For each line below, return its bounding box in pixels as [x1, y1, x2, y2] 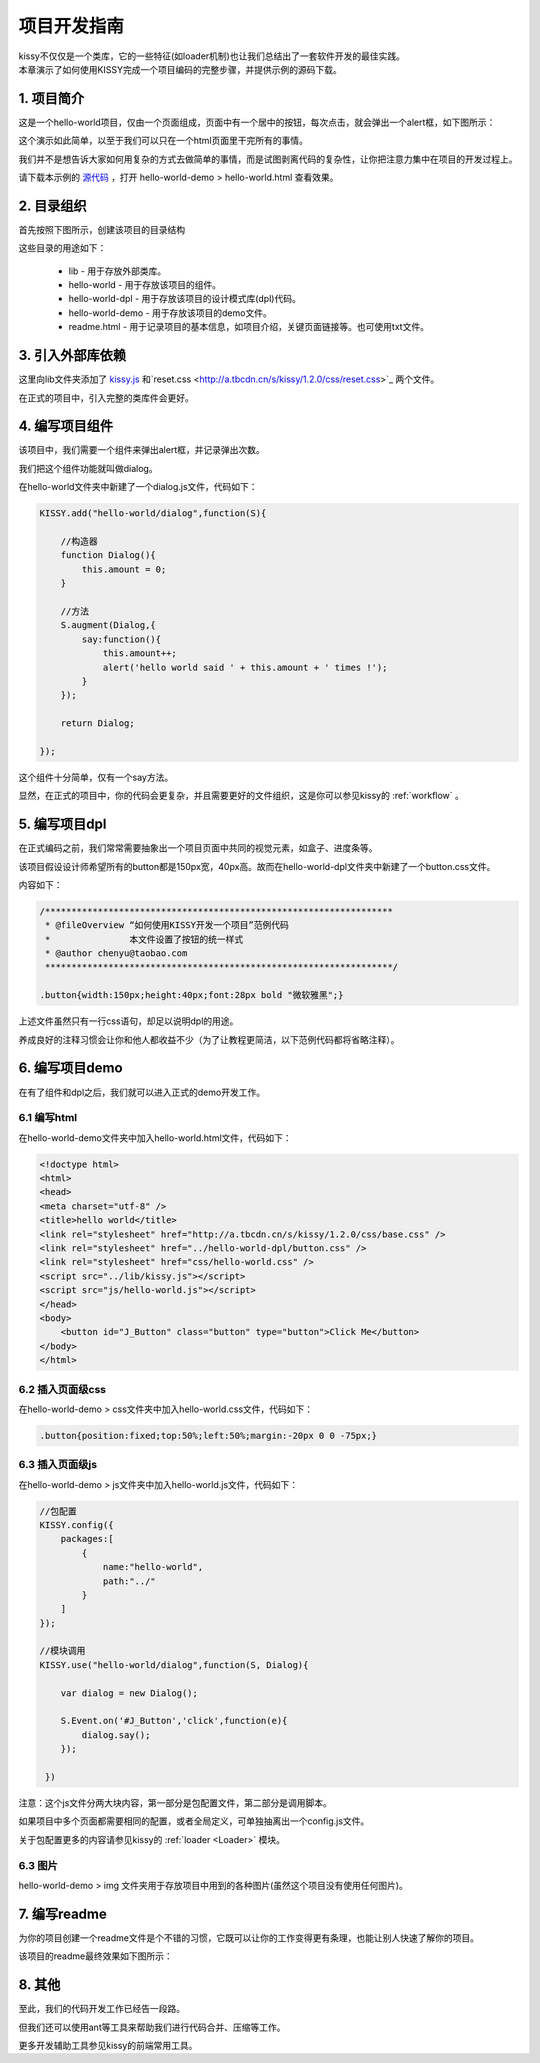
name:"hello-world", [102, 1561, 204, 1573]
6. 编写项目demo [18, 1060, 124, 1077]
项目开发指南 [18, 15, 125, 37]
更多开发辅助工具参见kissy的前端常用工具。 [18, 2039, 198, 2051]
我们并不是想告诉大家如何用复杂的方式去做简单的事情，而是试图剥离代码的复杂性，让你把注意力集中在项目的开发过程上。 [18, 153, 518, 165]
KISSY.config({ [39, 1519, 114, 1530]
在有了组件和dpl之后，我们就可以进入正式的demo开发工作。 [18, 1086, 265, 1098]
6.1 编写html [18, 1111, 78, 1125]
